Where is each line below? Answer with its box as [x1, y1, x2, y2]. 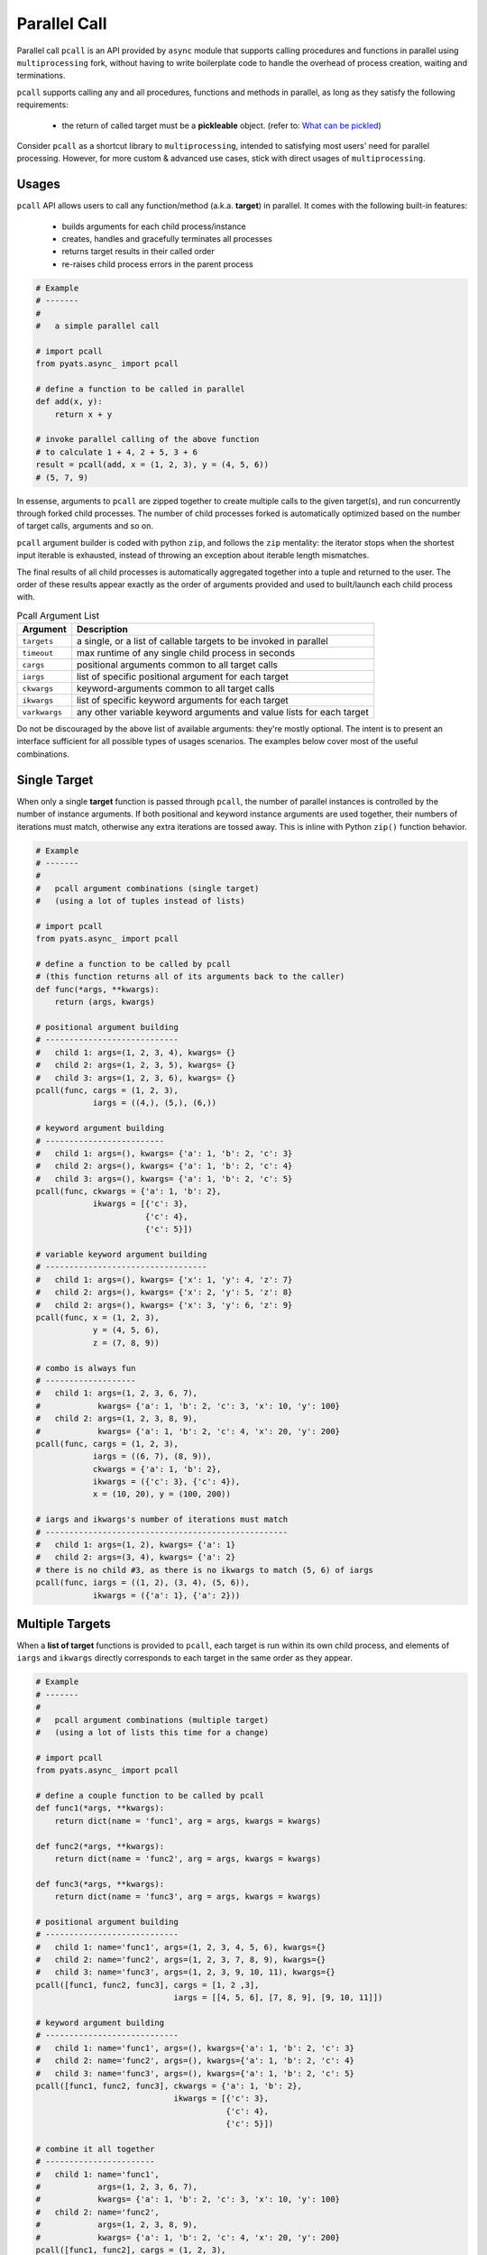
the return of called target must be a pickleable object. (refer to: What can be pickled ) [61, 120, 382, 131]
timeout [22, 648, 54, 658]
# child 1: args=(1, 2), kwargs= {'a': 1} [35, 1540, 236, 1551]
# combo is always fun [35, 1363, 136, 1373]
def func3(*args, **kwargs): [35, 1879, 165, 1889]
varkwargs [22, 707, 63, 717]
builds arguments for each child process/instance [61, 221, 247, 232]
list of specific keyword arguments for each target [77, 695, 289, 707]
